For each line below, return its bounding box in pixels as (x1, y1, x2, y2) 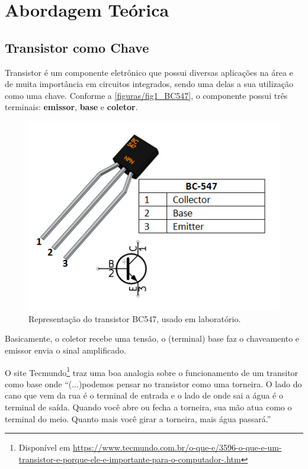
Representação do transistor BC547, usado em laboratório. (28, 312, 241, 325)
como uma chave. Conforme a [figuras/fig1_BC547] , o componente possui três (5, 89, 288, 101)
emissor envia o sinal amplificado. (5, 343, 126, 356)
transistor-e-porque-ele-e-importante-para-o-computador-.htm (18, 452, 241, 465)
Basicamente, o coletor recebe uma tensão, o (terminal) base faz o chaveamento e (5, 332, 300, 345)
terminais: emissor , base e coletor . (5, 101, 138, 113)
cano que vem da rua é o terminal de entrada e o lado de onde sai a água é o (5, 389, 283, 401)
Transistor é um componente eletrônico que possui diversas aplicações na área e (5, 66, 293, 78)
